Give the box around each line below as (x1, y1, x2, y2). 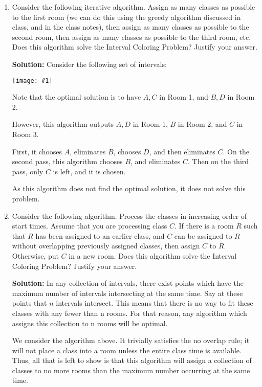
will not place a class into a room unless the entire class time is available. (12, 345, 242, 355)
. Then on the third (188, 156, 249, 167)
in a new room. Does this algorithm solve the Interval (69, 250, 237, 261)
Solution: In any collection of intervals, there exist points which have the (12, 278, 244, 288)
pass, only (12, 166, 43, 176)
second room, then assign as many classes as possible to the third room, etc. (12, 31, 251, 42)
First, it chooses (12, 146, 62, 156)
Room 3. (12, 129, 39, 139)
